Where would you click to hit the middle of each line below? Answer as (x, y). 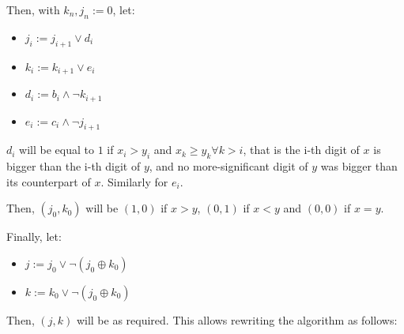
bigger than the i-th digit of (74, 166)
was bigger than (359, 166)
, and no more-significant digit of (228, 166)
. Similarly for (134, 181)
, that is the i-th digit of (301, 150)
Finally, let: (34, 236)
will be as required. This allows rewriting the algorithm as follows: (237, 319)
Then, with (33, 9)
